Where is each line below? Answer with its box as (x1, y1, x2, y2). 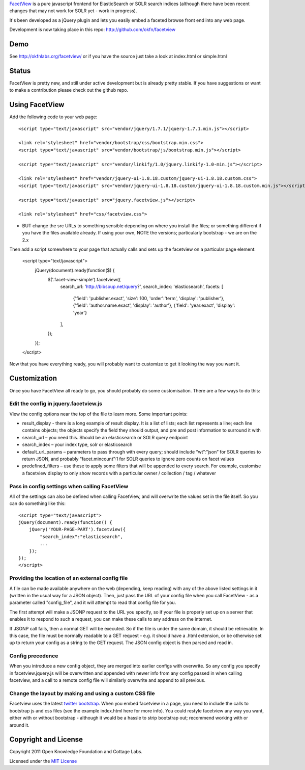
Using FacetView (9, 100, 65, 109)
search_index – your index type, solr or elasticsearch (22, 441, 133, 448)
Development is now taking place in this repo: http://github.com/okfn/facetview (9, 26, 176, 33)
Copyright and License (9, 735, 83, 744)
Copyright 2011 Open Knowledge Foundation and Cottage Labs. (9, 749, 142, 755)
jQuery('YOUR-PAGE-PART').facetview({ (28, 526, 126, 533)
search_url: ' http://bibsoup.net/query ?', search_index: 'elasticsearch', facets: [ (60, 283, 224, 290)
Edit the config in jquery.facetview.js (9, 400, 103, 407)
